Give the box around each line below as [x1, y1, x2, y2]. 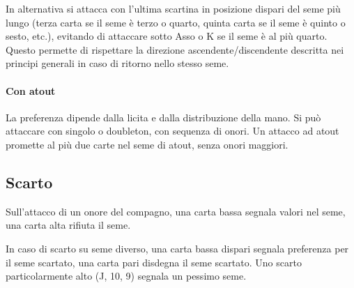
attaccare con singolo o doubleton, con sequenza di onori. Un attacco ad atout [6, 123, 339, 138]
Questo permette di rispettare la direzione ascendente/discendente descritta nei [6, 42, 344, 56]
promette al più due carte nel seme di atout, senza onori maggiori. [6, 137, 288, 151]
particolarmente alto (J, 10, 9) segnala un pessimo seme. [6, 268, 247, 283]
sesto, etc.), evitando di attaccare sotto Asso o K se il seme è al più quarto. [6, 29, 328, 43]
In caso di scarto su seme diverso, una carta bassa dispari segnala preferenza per [6, 241, 349, 255]
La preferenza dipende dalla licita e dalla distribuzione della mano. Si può [6, 109, 321, 124]
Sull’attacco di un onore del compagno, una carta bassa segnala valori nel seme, [6, 204, 346, 218]
